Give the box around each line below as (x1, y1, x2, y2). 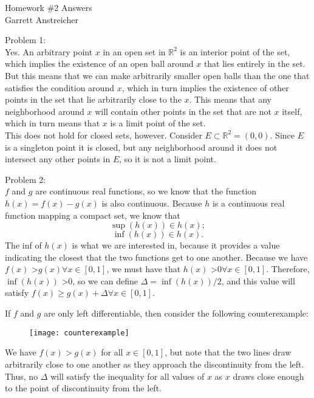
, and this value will (221, 274, 295, 287)
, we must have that (106, 262, 181, 275)
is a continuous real (212, 196, 285, 209)
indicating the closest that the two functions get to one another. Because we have (5, 250, 308, 263)
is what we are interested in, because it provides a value (72, 239, 280, 252)
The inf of (5, 239, 42, 252)
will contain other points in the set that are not (95, 105, 271, 117)
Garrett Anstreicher (5, 13, 78, 26)
